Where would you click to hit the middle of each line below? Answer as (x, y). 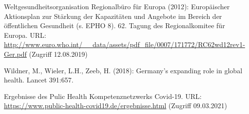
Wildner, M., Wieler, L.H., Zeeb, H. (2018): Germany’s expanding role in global (123, 70)
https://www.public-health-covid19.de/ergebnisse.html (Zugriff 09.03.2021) (116, 106)
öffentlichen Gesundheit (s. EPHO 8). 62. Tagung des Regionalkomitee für (115, 25)
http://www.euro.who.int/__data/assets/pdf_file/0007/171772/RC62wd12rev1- (124, 44)
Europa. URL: (25, 35)
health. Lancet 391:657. (39, 80)
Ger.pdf (15, 54)
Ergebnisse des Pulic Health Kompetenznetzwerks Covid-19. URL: (103, 96)
